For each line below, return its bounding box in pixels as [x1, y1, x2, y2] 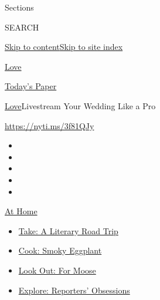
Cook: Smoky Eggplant [18, 244, 102, 257]
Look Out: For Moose [18, 264, 96, 276]
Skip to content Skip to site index [5, 41, 123, 53]
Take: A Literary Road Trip [18, 224, 118, 237]
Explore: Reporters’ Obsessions [18, 284, 130, 296]
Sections [5, 1, 34, 13]
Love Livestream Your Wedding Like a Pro [5, 99, 156, 112]
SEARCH [5, 21, 39, 33]
